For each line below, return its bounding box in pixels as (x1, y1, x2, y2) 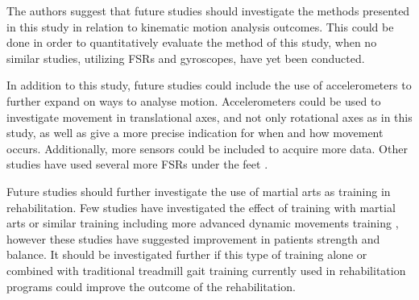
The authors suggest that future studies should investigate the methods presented (6, 2, 410, 19)
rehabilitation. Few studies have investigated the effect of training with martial (6, 198, 396, 215)
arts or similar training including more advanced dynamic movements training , (6, 215, 399, 231)
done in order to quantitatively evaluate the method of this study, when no (6, 34, 377, 51)
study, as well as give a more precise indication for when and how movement (6, 124, 384, 141)
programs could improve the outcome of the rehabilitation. (6, 277, 296, 294)
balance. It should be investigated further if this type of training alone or (6, 246, 367, 263)
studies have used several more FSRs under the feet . (6, 156, 268, 173)
